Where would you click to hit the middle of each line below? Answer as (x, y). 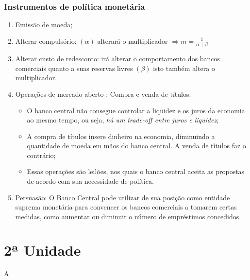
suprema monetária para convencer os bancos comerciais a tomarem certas (126, 207)
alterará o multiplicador (133, 41)
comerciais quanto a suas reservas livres (74, 68)
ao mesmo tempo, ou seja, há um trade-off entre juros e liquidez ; (123, 120)
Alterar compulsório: (46, 41)
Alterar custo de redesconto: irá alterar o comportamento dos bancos (118, 59)
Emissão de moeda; (44, 25)
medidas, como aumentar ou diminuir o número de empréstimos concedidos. (128, 216)
